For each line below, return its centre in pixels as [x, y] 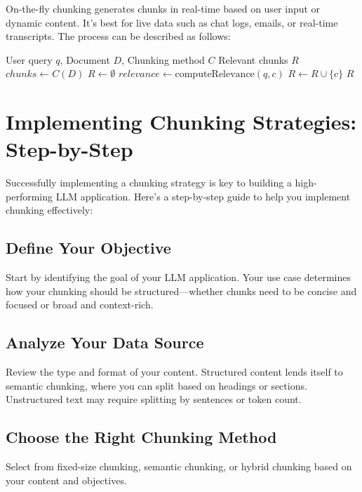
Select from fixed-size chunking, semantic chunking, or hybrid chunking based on [179, 466]
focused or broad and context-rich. [80, 305]
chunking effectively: [49, 210]
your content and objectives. [66, 480]
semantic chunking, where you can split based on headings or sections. [156, 385]
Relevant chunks [253, 59]
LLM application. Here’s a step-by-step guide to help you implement [203, 196]
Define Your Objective [88, 248]
